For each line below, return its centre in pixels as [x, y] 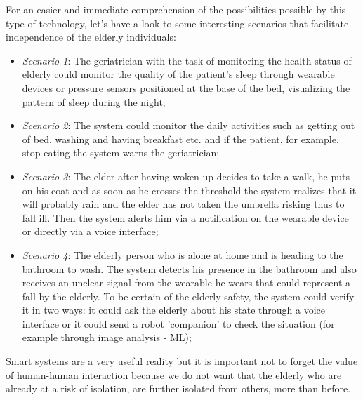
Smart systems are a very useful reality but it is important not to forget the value [182, 361]
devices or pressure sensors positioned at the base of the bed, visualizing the [186, 87]
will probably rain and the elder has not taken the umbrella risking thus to [183, 204]
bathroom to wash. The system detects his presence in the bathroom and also [189, 268]
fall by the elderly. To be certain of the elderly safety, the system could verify [188, 296]
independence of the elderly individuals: [91, 37]
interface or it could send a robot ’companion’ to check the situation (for [178, 323]
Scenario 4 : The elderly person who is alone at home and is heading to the [183, 254]
